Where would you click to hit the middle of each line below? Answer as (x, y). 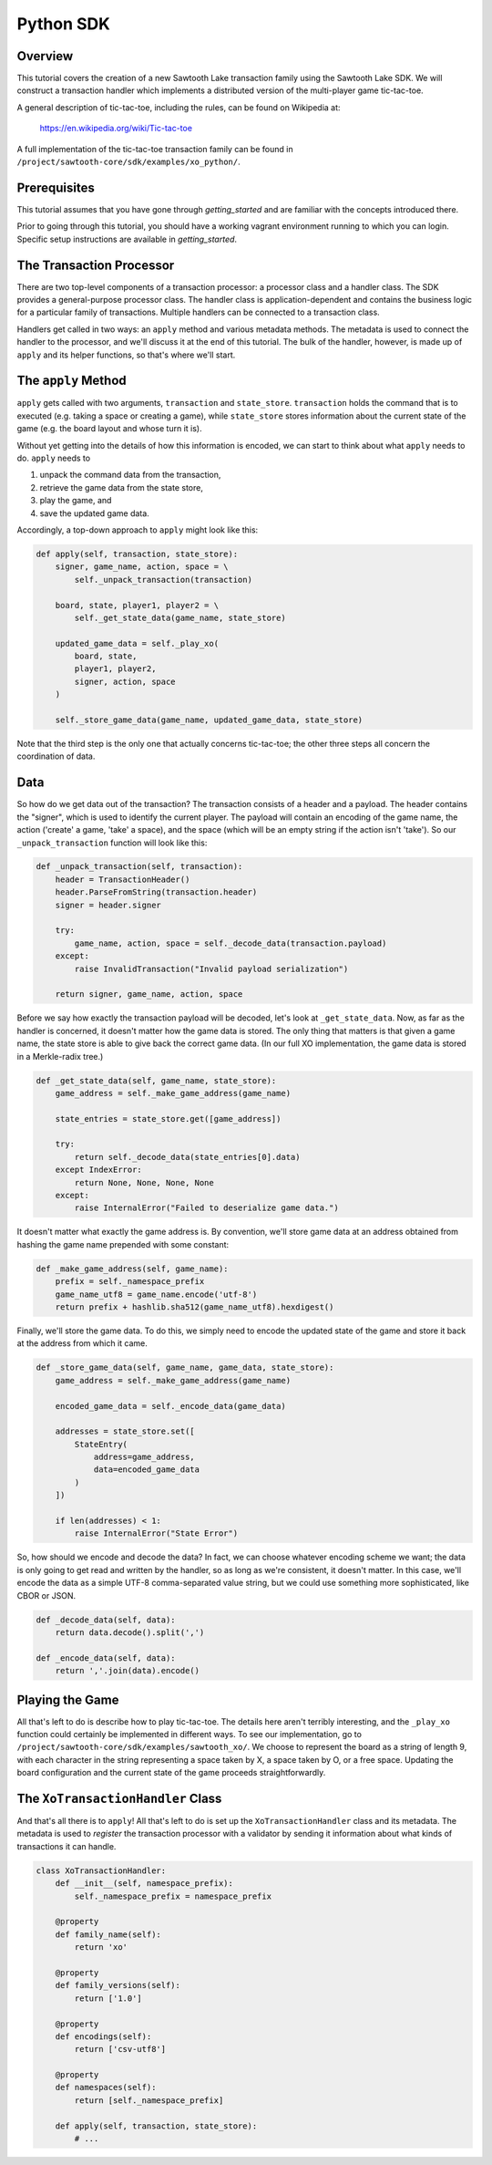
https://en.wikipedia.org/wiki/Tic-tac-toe (116, 129)
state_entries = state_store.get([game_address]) (168, 1119)
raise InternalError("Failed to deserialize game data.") (206, 1208)
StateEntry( (101, 1444)
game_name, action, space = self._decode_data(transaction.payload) (231, 943)
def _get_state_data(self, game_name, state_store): (156, 1080)
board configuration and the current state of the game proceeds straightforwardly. (171, 1773)
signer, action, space (125, 681)
